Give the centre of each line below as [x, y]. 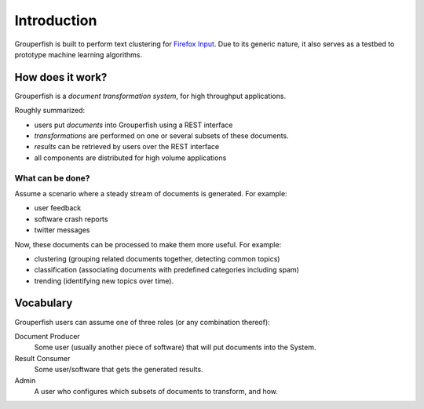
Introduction [56, 20]
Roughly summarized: [50, 111]
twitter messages [62, 230]
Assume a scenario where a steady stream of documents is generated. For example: [151, 193]
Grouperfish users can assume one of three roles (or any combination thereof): [142, 322]
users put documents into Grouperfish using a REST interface [133, 125]
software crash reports [71, 219]
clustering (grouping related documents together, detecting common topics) [157, 258]
